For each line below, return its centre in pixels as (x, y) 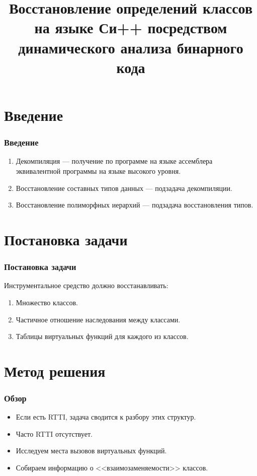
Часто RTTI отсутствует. (54, 433)
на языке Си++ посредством (131, 27)
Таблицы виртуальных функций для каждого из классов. (102, 336)
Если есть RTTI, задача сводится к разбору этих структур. (106, 417)
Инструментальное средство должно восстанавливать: (86, 285)
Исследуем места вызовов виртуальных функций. (91, 451)
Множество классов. (47, 302)
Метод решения (55, 370)
